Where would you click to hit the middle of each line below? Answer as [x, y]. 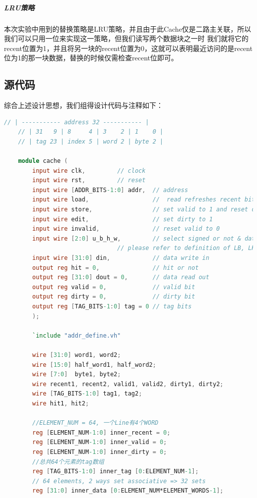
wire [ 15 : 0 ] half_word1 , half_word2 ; [94, 365]
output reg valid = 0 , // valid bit [114, 287]
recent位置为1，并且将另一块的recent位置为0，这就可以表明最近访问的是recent [128, 48]
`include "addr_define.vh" [77, 335]
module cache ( [43, 161]
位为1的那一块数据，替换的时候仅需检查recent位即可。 [91, 58]
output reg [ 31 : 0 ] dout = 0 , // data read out [121, 277]
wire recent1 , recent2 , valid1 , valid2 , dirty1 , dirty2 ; [128, 384]
